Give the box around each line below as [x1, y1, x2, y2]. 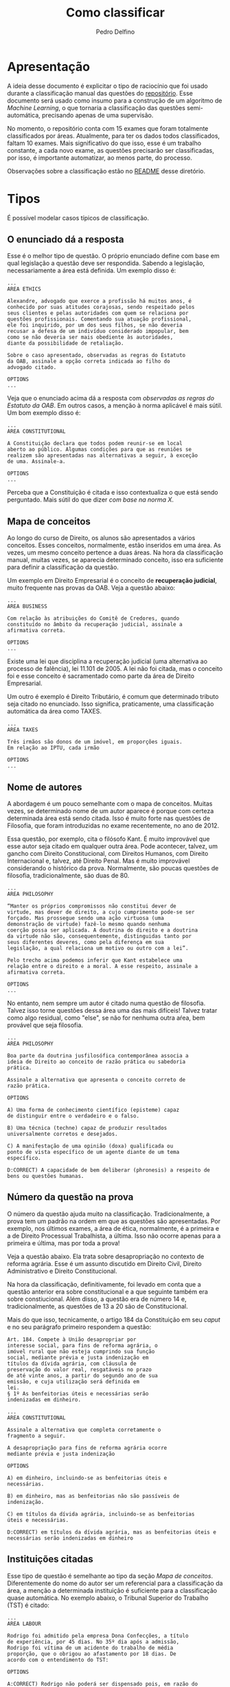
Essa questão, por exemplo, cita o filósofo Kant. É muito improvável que [7, 835, 210, 843]
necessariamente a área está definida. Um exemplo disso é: [7, 266, 176, 275]
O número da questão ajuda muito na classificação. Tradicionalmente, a [7, 1210, 210, 1218]
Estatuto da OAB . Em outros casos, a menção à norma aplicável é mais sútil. [7, 401, 223, 410]
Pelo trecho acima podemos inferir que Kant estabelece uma [7, 957, 183, 964]
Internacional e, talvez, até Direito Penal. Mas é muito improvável [7, 857, 190, 865]
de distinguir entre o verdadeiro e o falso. [7, 1113, 139, 1119]
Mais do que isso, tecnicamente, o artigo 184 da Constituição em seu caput [7, 1315, 221, 1324]
